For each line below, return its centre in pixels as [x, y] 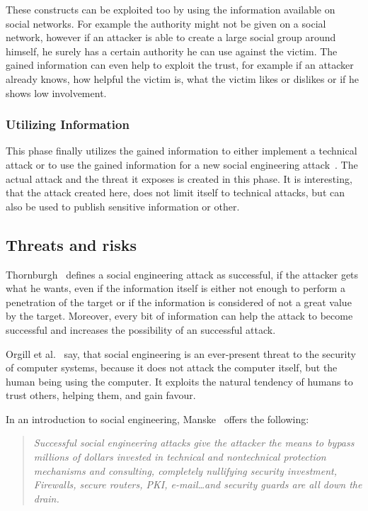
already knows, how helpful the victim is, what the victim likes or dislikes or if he [183, 78]
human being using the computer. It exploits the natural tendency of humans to [179, 381]
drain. [46, 498]
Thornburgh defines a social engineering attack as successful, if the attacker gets [182, 274]
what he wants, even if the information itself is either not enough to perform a [176, 288]
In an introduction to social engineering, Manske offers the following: [157, 419]
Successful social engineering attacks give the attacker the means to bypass [194, 443]
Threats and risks [71, 244]
